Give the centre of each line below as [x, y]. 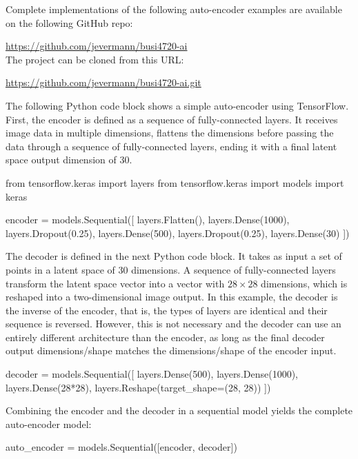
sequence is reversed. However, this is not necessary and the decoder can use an [173, 324]
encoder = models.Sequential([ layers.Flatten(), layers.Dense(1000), [148, 220]
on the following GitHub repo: [69, 22]
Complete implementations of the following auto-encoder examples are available [174, 9]
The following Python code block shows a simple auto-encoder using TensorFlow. [177, 105]
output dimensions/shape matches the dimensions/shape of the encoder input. [171, 350]
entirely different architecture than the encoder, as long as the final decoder [165, 337]
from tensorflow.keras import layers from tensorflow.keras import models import [175, 182]
